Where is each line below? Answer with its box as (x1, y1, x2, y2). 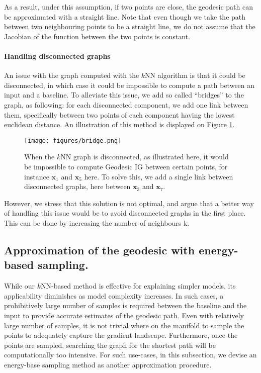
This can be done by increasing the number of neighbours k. (4, 217, 190, 228)
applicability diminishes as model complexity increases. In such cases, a (4, 290, 224, 301)
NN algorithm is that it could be (145, 70, 245, 80)
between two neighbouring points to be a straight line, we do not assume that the (4, 21, 255, 32)
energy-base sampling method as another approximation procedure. (4, 359, 212, 369)
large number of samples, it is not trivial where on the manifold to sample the (4, 320, 244, 330)
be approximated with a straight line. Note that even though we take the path (4, 11, 246, 22)
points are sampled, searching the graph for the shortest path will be (4, 339, 216, 350)
